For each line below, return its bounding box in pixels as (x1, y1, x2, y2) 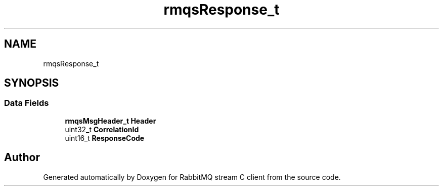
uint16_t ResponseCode (65, 133, 145, 142)
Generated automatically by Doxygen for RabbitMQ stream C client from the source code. (43, 172, 341, 181)
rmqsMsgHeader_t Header (65, 116, 156, 125)
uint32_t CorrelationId (65, 125, 139, 134)
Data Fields (4, 98, 49, 108)
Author (4, 151, 40, 164)
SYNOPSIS (4, 77, 59, 90)
